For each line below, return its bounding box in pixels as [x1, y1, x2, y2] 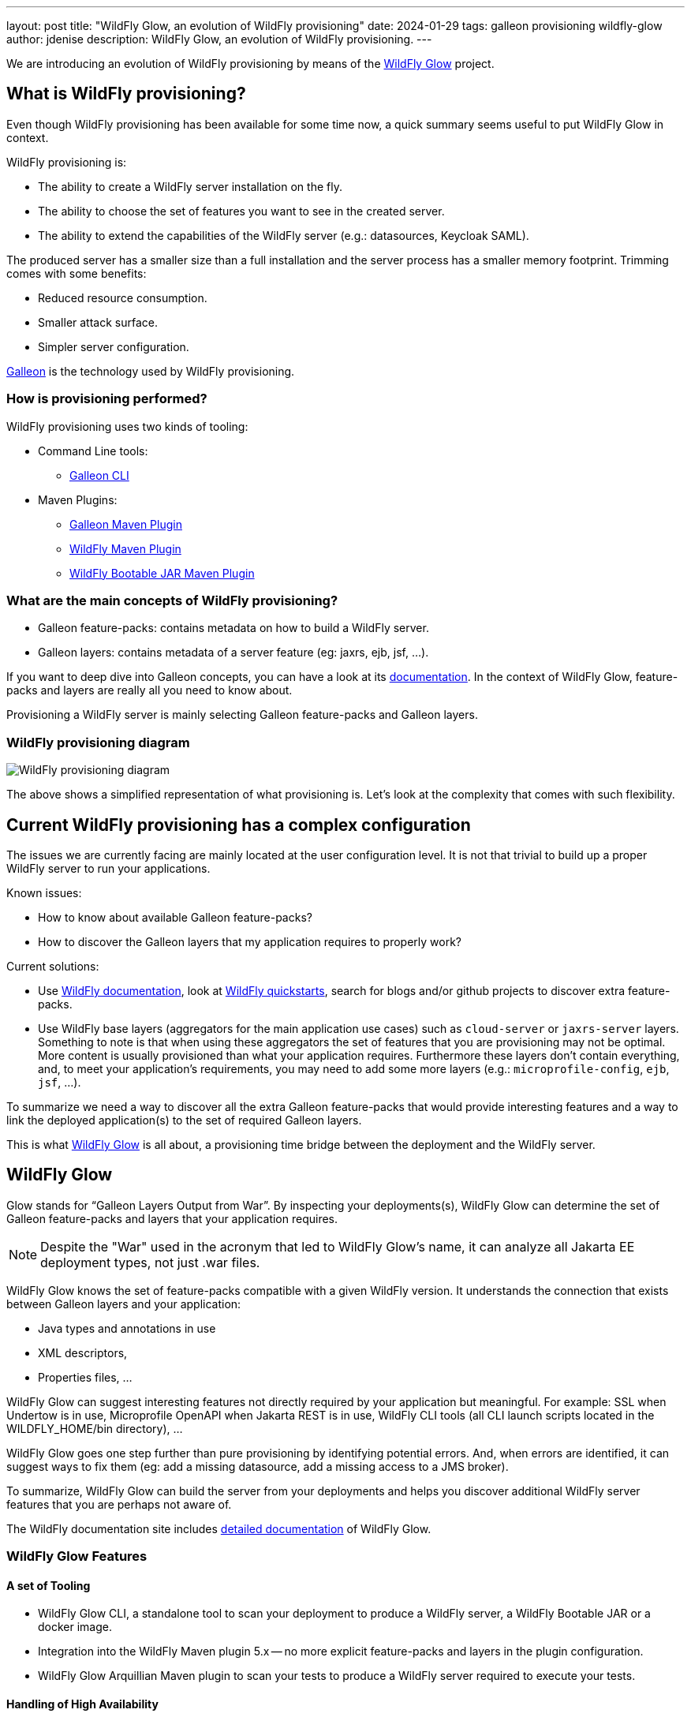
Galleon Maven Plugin [69, 517, 182, 531]
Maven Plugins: [38, 492, 118, 507]
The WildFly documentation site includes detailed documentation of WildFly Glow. [6, 1521, 431, 1536]
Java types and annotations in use [38, 1321, 216, 1335]
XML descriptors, [38, 1345, 128, 1360]
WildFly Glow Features [6, 1548, 148, 1565]
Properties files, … [38, 1370, 133, 1384]
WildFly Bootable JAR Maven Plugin [69, 566, 255, 580]
